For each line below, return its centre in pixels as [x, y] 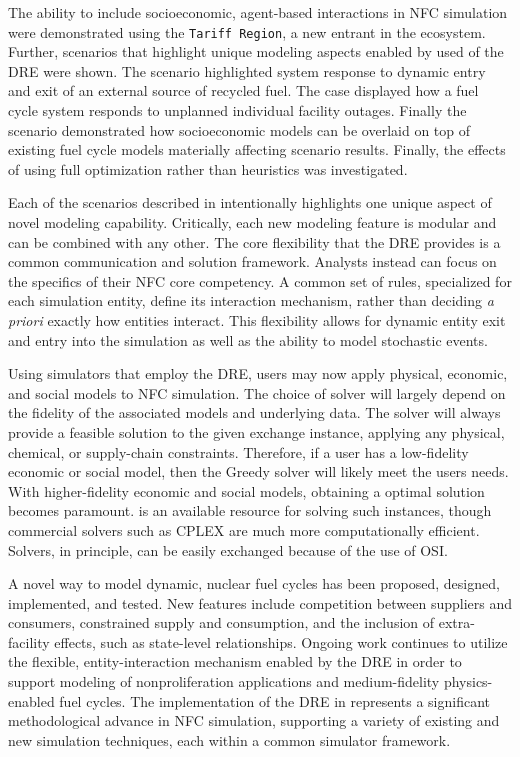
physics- [468, 681]
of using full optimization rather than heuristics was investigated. [208, 168]
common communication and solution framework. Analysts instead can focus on [252, 261]
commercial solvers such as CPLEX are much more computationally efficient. [244, 529]
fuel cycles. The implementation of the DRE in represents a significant [275, 700]
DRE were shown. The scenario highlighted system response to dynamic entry [247, 70]
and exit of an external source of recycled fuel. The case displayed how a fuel [243, 90]
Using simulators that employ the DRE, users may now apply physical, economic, [258, 373]
